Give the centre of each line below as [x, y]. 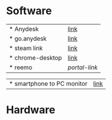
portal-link [83, 67]
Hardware [31, 110]
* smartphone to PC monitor [48, 83]
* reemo [21, 67]
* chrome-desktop [36, 57]
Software [29, 11]
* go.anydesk [28, 38]
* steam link [26, 48]
